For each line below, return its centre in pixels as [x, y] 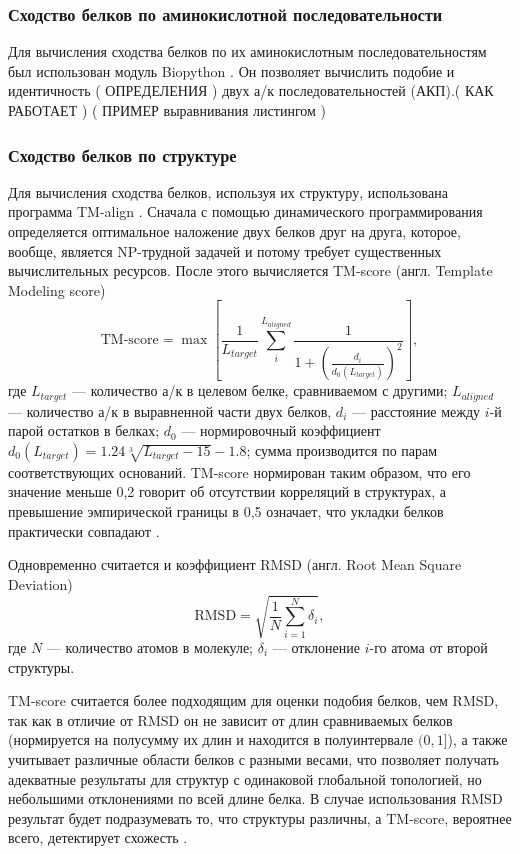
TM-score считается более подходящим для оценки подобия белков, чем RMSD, [253, 700]
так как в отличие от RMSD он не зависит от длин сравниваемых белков [230, 719]
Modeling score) [57, 289]
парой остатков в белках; [84, 430]
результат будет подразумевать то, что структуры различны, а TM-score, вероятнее [260, 817]
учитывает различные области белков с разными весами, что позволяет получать [253, 758]
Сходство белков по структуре [122, 154]
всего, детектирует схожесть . [98, 837]
